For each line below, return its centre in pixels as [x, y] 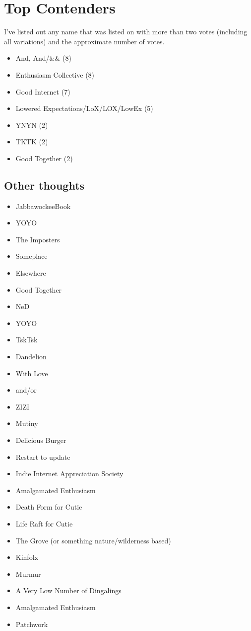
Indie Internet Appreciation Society [69, 473]
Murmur [28, 574]
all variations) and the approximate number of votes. [84, 41]
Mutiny [27, 423]
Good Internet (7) [43, 91]
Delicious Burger [41, 440]
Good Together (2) [44, 158]
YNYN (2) [32, 125]
